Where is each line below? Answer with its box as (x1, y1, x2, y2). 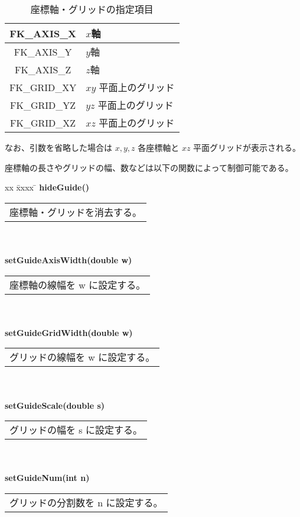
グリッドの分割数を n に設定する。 (9, 495, 163, 509)
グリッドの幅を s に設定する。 (9, 423, 142, 437)
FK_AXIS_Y (14, 44, 72, 59)
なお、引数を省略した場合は (5, 141, 112, 153)
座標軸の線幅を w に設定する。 (9, 277, 146, 292)
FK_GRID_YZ (10, 98, 76, 112)
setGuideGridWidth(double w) (5, 326, 133, 338)
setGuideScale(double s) (5, 399, 105, 411)
